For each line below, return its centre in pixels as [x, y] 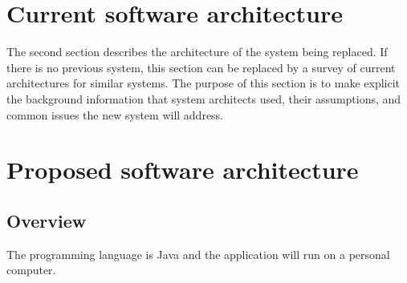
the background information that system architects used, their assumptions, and [204, 98]
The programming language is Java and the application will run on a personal [198, 254]
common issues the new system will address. [115, 114]
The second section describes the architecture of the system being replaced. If [197, 52]
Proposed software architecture [183, 170]
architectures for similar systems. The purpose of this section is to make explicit [203, 83]
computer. [31, 270]
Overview [47, 220]
